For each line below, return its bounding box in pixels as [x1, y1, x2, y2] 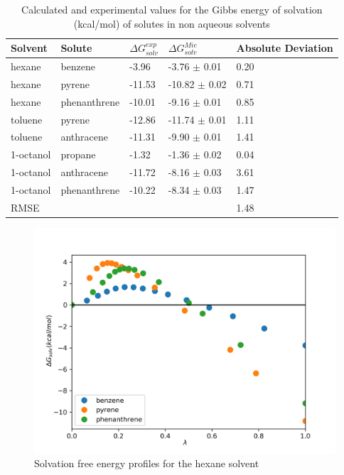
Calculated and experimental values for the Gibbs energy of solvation [21, 2, 323, 16]
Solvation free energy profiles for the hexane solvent [34, 456, 259, 471]
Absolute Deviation [236, 40, 333, 55]
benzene [60, 59, 96, 74]
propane [60, 147, 96, 162]
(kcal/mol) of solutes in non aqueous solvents [73, 16, 270, 31]
